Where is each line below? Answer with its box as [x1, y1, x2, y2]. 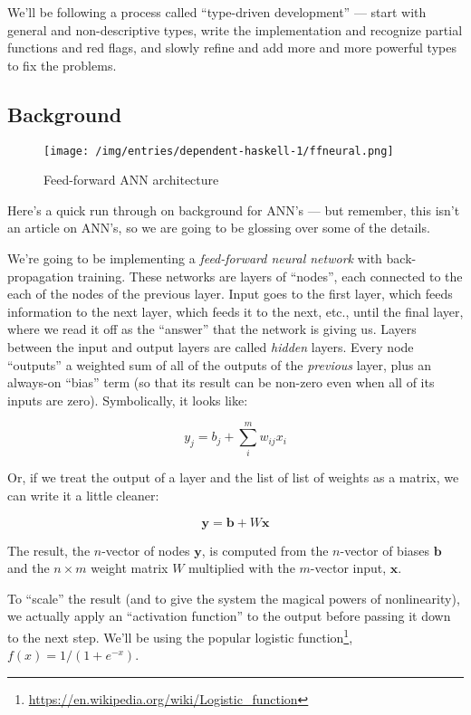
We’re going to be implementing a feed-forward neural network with [7, 249, 382, 268]
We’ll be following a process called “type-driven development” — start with [7, 3, 427, 21]
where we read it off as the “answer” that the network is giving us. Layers [7, 319, 417, 338]
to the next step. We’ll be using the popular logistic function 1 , [7, 625, 353, 646]
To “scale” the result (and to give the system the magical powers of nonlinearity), [7, 588, 460, 607]
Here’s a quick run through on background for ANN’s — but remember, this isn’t [7, 200, 460, 219]
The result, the [7, 540, 91, 559]
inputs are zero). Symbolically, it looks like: [7, 390, 248, 409]
